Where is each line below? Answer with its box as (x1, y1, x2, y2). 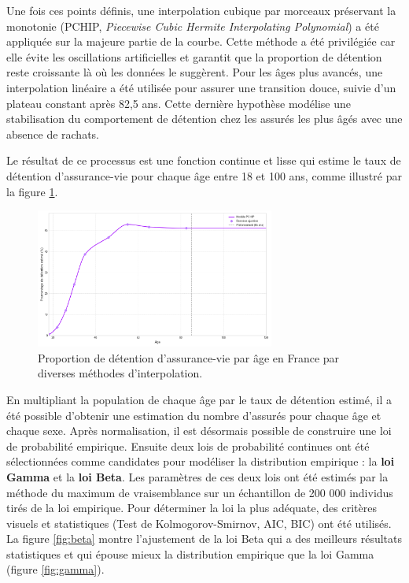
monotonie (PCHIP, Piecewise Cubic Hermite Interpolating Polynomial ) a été (6, 17, 379, 34)
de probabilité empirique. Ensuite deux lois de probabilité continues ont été (6, 437, 370, 454)
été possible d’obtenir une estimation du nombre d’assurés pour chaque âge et (6, 407, 381, 423)
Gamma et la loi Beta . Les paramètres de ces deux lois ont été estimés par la (6, 468, 389, 485)
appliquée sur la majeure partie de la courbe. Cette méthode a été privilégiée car (6, 33, 396, 50)
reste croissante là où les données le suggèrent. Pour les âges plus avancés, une (6, 64, 383, 80)
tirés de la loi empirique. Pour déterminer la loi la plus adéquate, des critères (6, 499, 377, 516)
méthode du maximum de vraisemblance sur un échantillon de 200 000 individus (6, 484, 393, 500)
